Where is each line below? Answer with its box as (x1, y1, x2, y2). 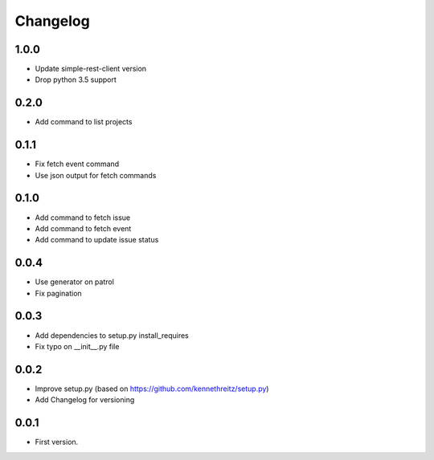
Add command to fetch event (35, 223, 132, 233)
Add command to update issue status (35, 235, 159, 245)
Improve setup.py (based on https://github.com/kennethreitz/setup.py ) (35, 384, 269, 393)
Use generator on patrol (35, 277, 114, 287)
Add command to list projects (35, 117, 133, 127)
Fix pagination (35, 288, 82, 298)
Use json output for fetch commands (35, 170, 157, 180)
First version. (35, 438, 79, 447)
